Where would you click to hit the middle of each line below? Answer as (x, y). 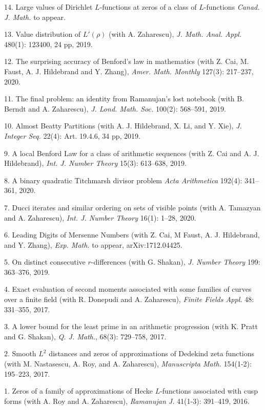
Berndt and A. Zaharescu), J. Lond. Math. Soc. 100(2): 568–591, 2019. (115, 108)
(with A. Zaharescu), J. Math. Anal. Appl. (175, 34)
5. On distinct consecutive (45, 262)
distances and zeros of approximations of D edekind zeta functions (152, 353)
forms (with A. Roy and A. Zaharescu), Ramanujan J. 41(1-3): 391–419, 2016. (127, 401)
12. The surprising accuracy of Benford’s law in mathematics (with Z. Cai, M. (127, 61)
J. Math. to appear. (35, 17)
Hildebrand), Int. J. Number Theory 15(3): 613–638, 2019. (95, 163)
